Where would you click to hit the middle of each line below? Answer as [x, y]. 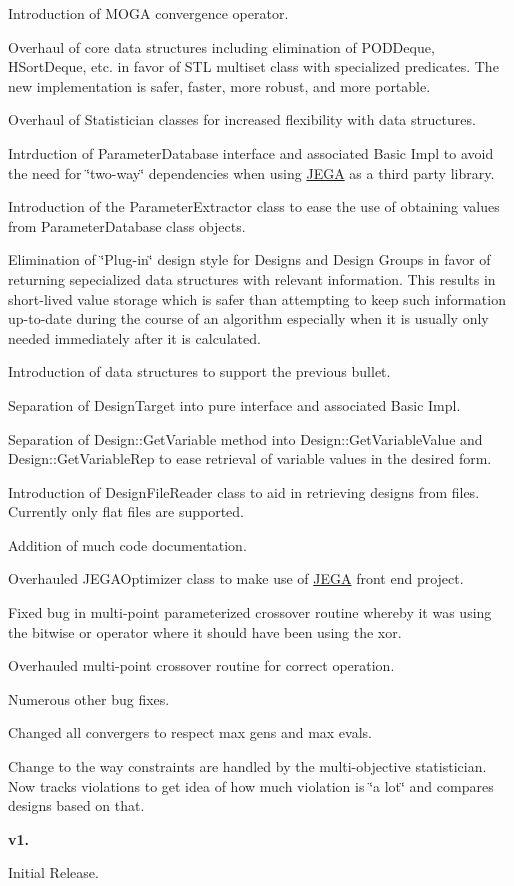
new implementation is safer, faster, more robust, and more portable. [219, 85]
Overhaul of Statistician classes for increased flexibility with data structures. [242, 119]
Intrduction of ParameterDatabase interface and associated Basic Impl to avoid [251, 152]
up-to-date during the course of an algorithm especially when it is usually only [248, 318]
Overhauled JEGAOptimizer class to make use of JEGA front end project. [236, 578]
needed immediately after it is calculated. [134, 337]
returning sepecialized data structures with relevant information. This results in [252, 278]
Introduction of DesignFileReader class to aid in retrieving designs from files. [244, 491]
